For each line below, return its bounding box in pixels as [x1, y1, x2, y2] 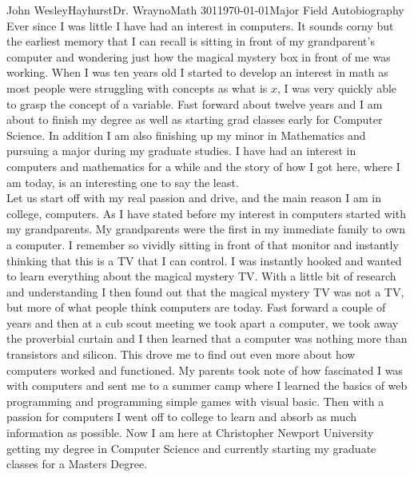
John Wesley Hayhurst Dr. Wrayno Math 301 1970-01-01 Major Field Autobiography [6, 2, 404, 18]
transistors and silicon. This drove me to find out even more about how [6, 346, 356, 363]
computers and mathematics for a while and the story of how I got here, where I [6, 157, 400, 174]
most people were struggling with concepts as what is [6, 79, 268, 96]
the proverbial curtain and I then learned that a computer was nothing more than [6, 330, 408, 347]
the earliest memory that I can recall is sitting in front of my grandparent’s [6, 33, 375, 50]
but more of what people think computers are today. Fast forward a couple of [6, 299, 386, 316]
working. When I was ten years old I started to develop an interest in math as [6, 64, 388, 81]
